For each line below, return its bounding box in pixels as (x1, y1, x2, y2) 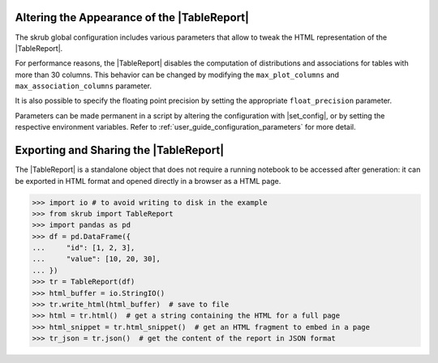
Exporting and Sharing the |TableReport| (15, 143, 225, 157)
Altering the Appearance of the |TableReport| (15, 11, 250, 24)
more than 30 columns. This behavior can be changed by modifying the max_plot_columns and (15, 70, 340, 79)
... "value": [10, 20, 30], (32, 254, 161, 263)
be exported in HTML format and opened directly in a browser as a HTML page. (15, 176, 281, 186)
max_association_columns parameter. (15, 81, 152, 91)
